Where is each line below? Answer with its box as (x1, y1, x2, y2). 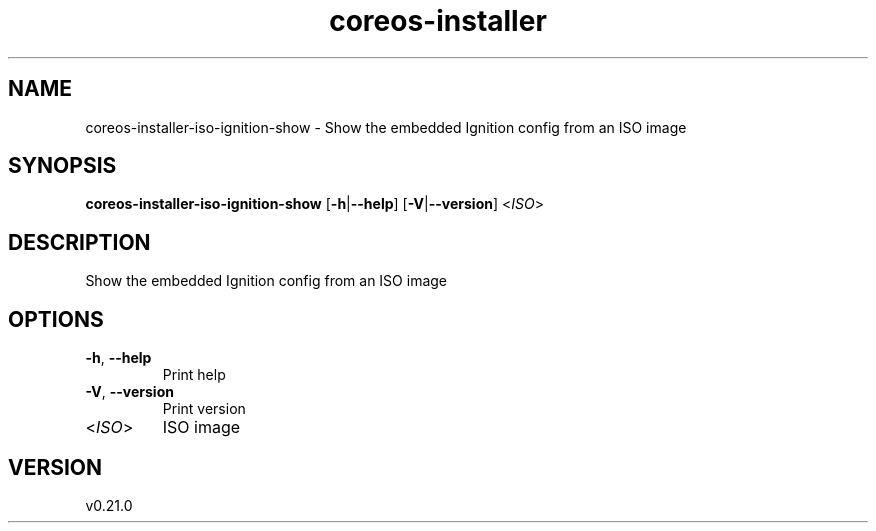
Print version (162, 400, 246, 418)
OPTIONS (8, 306, 104, 332)
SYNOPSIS (8, 153, 117, 179)
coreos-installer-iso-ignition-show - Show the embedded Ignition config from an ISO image (85, 118, 687, 136)
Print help (162, 366, 226, 384)
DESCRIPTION (8, 229, 151, 255)
